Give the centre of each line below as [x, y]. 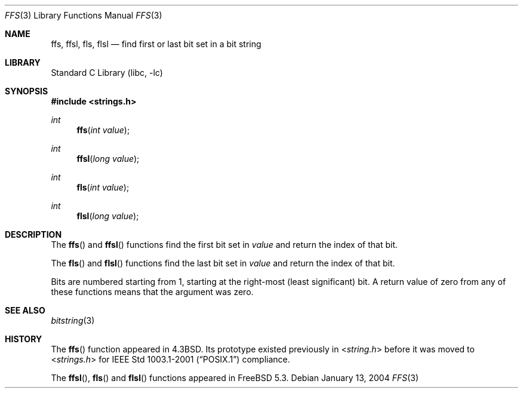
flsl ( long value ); [108, 216]
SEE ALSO [25, 310]
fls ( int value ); [103, 187]
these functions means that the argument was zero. [152, 292]
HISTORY [24, 339]
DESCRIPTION [33, 234]
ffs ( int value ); [103, 130]
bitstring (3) [73, 320]
